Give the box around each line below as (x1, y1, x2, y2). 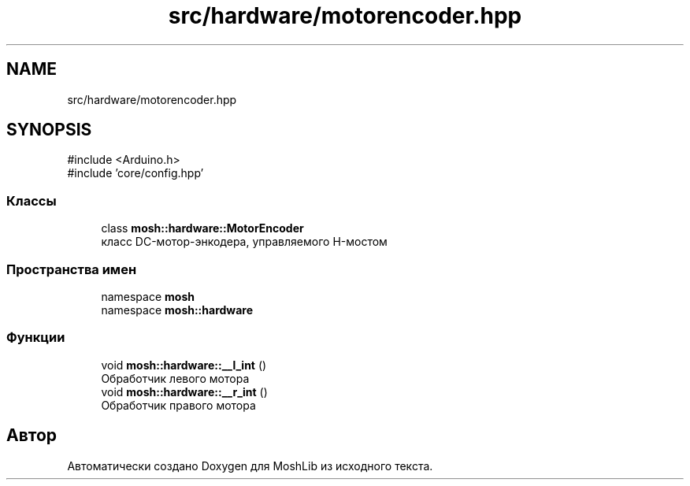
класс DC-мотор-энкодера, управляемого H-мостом (101, 235, 388, 249)
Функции (6, 329, 65, 346)
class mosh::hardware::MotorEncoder (101, 221, 304, 236)
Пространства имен (6, 261, 137, 277)
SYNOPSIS (6, 120, 92, 140)
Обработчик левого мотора (101, 371, 250, 385)
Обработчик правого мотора (101, 398, 256, 412)
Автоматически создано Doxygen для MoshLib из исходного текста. (67, 458, 433, 473)
